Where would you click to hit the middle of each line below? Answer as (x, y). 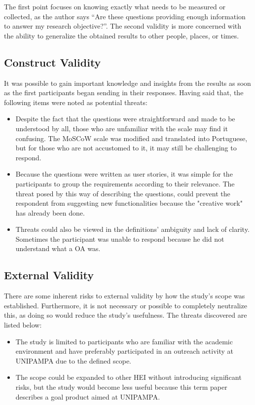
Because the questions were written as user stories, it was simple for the (124, 174)
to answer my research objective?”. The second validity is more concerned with (123, 26)
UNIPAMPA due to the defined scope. (73, 360)
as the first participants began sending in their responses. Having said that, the (124, 92)
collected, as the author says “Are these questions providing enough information (125, 16)
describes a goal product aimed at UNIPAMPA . (88, 396)
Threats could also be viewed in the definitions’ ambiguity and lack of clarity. (132, 229)
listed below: (23, 325)
